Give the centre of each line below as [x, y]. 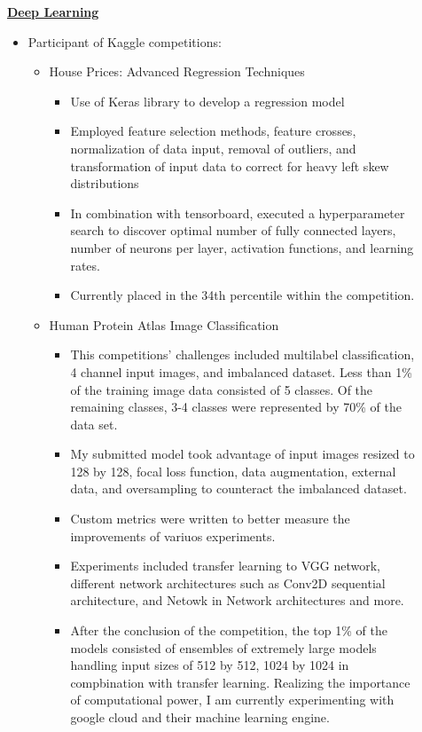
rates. [85, 265]
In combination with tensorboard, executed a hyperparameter [238, 213]
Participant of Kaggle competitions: [125, 41]
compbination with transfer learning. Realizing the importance [240, 682]
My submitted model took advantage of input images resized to [242, 454]
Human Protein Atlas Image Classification [164, 324]
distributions [105, 183]
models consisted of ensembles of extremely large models [223, 647]
